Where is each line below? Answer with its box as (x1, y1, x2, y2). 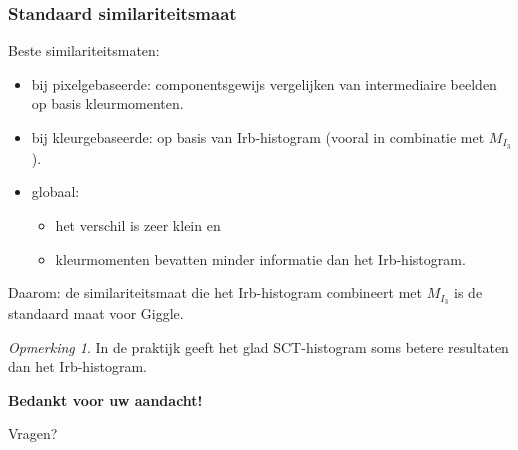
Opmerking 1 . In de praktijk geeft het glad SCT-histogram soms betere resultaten (8, 336, 509, 357)
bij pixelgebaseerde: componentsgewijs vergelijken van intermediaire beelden (31, 73, 497, 94)
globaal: (31, 181, 80, 202)
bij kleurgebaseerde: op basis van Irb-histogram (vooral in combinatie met (31, 127, 485, 147)
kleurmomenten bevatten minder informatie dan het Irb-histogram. (55, 248, 466, 269)
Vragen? (8, 423, 58, 444)
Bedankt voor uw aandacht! (8, 389, 203, 410)
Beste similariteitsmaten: (8, 40, 160, 61)
